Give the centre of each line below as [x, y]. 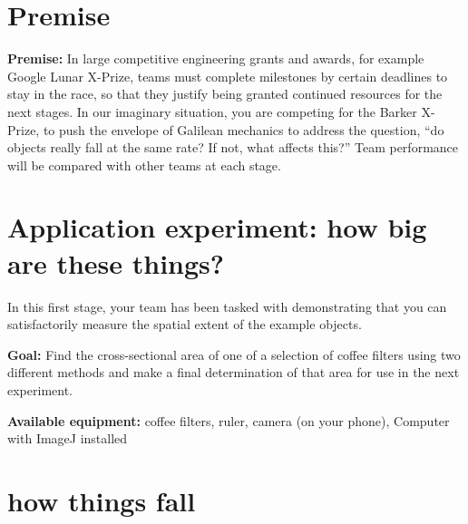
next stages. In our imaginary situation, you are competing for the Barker [212, 111]
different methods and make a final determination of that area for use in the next [234, 372]
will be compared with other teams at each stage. [144, 165]
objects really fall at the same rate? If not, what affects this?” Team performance [233, 147]
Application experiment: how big [217, 227]
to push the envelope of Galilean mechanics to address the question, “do [244, 129]
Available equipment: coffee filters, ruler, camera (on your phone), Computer [229, 420]
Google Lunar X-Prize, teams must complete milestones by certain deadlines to [228, 76]
